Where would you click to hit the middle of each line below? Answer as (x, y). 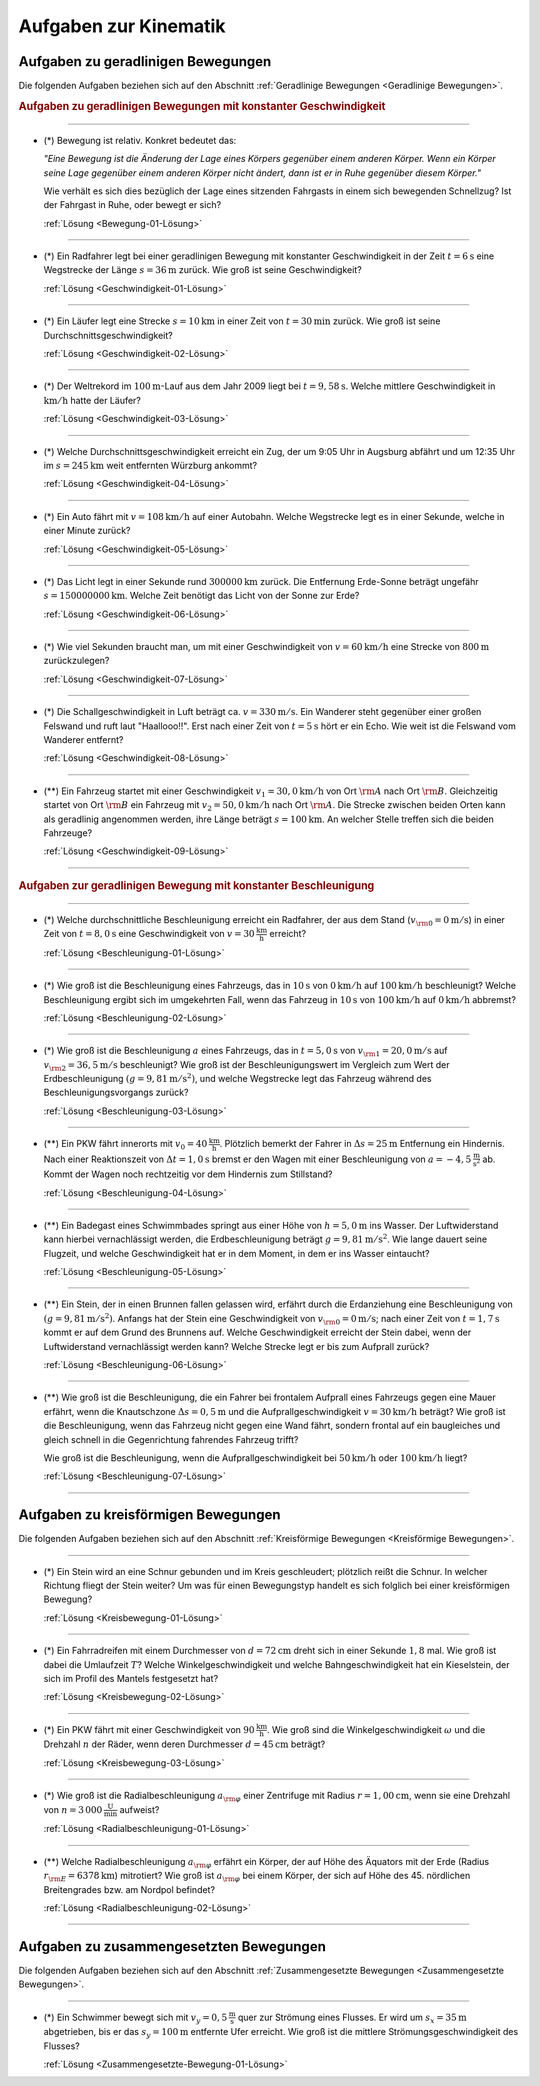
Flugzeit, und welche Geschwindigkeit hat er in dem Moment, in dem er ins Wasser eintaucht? (236, 1253)
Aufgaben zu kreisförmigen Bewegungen (149, 1515)
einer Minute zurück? (87, 531)
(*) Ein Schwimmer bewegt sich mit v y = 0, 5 (135, 2018)
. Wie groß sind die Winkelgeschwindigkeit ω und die (376, 1729)
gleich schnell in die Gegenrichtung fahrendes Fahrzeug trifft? (171, 1439)
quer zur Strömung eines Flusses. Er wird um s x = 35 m (352, 2018)
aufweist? (139, 1809)
